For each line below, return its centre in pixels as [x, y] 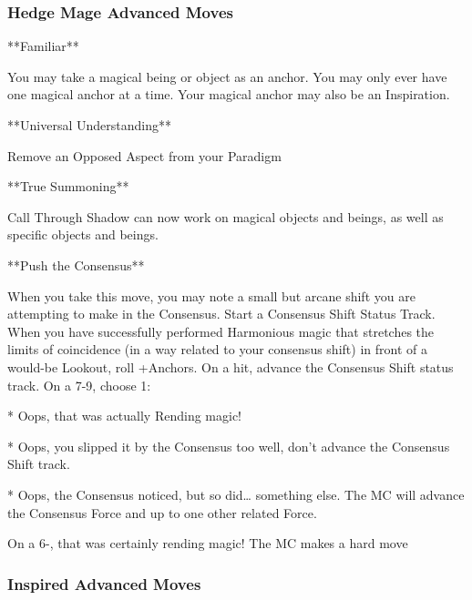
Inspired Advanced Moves [104, 583]
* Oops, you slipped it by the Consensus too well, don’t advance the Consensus [229, 446]
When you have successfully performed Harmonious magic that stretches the [221, 331]
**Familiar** [43, 46]
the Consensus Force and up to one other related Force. [162, 512]
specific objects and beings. [83, 234]
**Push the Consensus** [76, 264]
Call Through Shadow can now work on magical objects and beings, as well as [226, 216]
